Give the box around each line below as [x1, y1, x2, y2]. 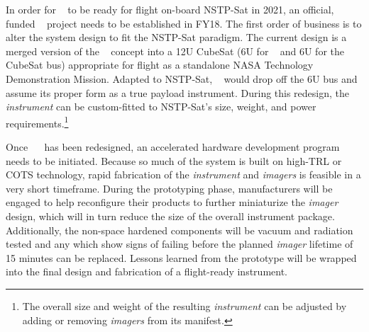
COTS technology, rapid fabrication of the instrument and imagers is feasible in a [6, 167, 361, 182]
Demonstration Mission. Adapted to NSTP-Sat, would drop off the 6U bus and [6, 71, 358, 86]
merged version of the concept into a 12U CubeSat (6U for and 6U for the [6, 43, 344, 58]
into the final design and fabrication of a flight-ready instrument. [6, 264, 287, 279]
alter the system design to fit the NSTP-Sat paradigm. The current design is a [6, 30, 347, 45]
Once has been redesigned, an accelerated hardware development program [6, 139, 340, 154]
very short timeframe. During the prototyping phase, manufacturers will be [6, 181, 333, 195]
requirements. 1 [6, 113, 69, 130]
